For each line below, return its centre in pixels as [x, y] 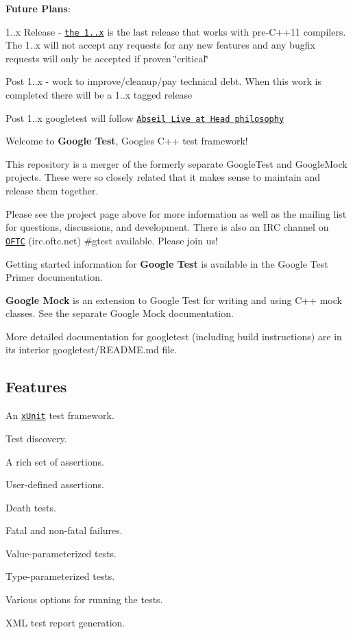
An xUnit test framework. [60, 415]
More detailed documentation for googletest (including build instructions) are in [174, 336]
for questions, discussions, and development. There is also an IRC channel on [167, 227]
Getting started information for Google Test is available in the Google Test [167, 263]
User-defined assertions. [55, 484]
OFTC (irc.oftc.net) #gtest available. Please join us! [112, 240]
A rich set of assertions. [55, 461]
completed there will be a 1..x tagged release [99, 95]
